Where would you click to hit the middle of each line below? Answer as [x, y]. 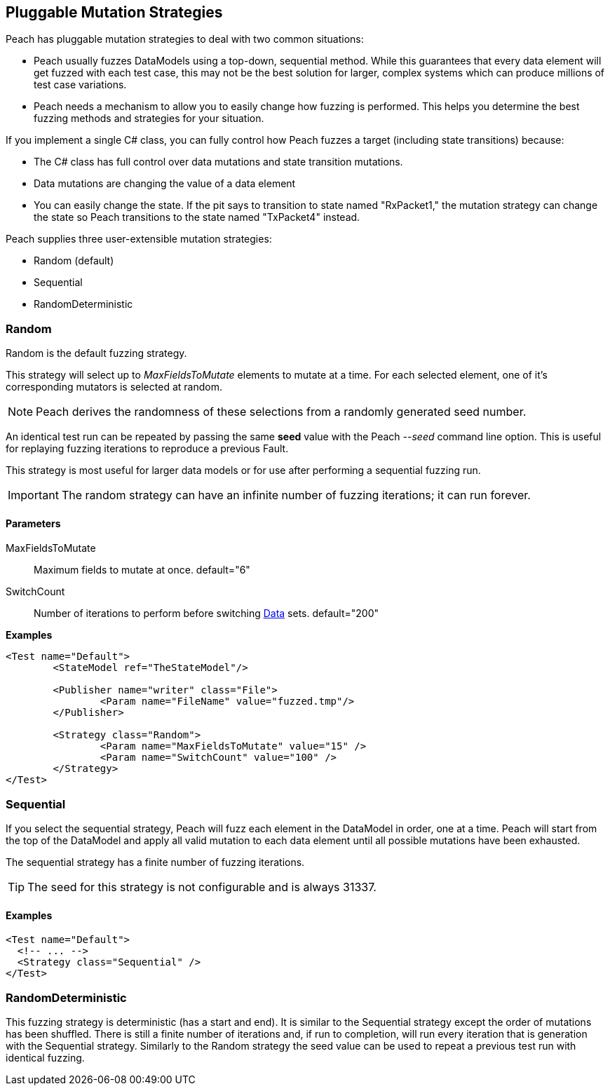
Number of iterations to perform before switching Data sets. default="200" [206, 614]
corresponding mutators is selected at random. [114, 387]
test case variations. [80, 85]
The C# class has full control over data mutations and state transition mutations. [218, 162]
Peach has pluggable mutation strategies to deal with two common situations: [185, 39]
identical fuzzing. [45, 1058]
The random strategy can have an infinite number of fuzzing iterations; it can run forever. [296, 495]
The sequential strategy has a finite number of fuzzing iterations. [155, 862]
